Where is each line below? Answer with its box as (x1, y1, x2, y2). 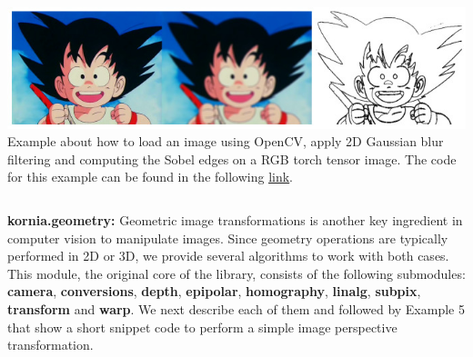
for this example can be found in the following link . (7, 167, 294, 186)
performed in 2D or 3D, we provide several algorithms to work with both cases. (7, 246, 449, 265)
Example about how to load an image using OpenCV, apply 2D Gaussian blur (7, 132, 444, 151)
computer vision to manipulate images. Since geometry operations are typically (7, 228, 448, 247)
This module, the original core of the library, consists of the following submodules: (7, 263, 466, 283)
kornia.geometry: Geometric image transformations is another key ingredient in (7, 210, 463, 229)
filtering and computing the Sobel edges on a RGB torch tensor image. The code (7, 149, 457, 168)
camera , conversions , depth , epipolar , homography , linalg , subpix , (7, 282, 421, 301)
